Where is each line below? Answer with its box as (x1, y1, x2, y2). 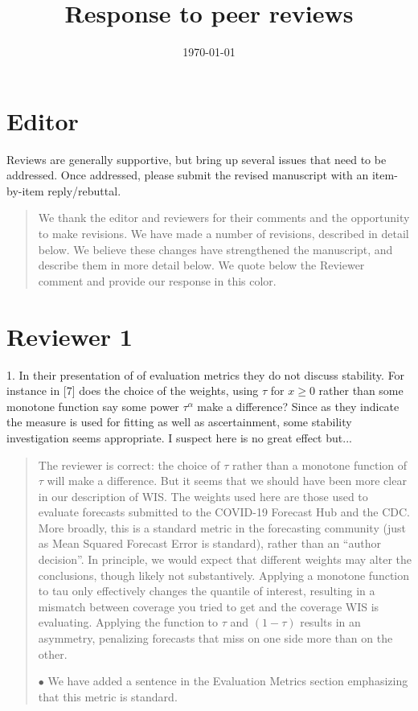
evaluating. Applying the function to (38, 614, 219, 631)
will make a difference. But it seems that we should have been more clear (47, 472, 407, 489)
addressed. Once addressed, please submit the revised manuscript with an (6, 166, 369, 183)
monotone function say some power (6, 397, 179, 414)
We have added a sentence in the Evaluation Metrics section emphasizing (47, 672, 408, 689)
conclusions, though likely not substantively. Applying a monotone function (38, 566, 410, 583)
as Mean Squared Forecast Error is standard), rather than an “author (38, 535, 381, 552)
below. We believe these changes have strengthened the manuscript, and (38, 240, 393, 257)
